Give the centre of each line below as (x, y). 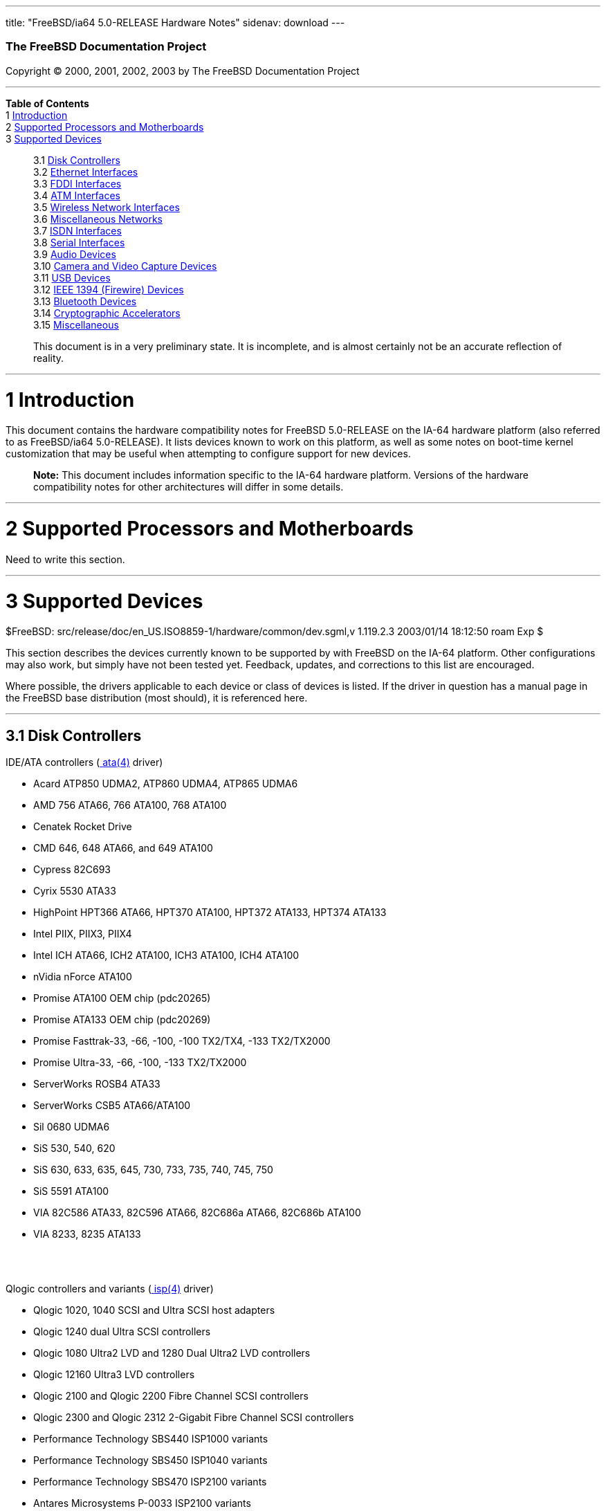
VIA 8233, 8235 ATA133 (87, 1234)
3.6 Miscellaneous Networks (98, 219)
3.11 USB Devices (72, 277)
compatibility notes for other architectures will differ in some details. (189, 487)
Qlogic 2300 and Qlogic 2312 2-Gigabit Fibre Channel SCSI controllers (194, 1418)
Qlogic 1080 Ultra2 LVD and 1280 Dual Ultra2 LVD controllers (172, 1353)
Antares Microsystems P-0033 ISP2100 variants (142, 1503)
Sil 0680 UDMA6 (72, 1127)
